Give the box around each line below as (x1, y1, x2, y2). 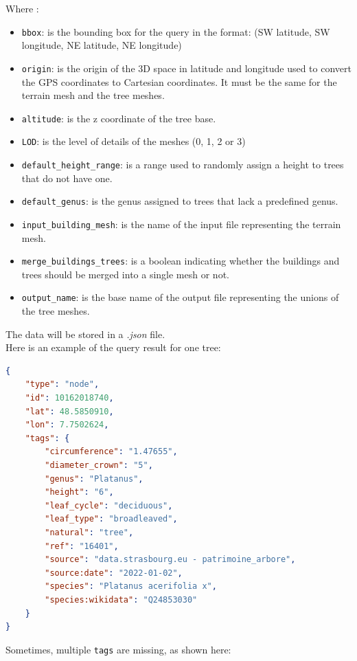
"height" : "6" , (45, 487, 114, 497)
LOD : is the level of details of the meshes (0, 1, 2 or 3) (21, 134, 246, 148)
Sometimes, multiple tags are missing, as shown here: (5, 642, 231, 656)
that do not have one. (21, 170, 113, 185)
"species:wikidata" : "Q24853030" (45, 594, 198, 605)
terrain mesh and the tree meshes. (21, 88, 165, 102)
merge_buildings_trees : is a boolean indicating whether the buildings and (21, 254, 340, 268)
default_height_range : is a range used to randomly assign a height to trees (21, 157, 344, 171)
